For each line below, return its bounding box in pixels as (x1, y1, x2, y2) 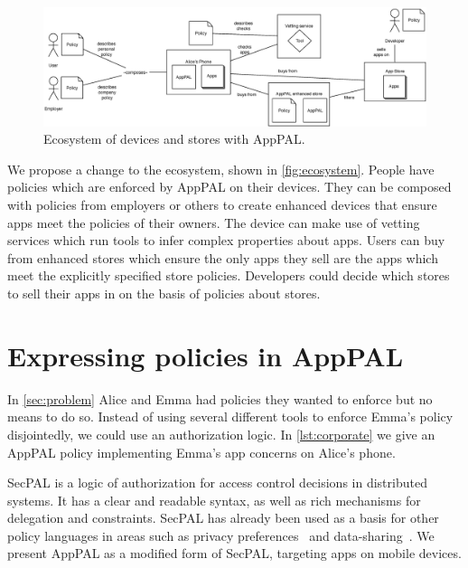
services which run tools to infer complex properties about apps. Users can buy (7, 231, 445, 250)
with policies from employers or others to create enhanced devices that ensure (7, 195, 437, 214)
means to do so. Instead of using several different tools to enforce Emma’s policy (7, 407, 454, 426)
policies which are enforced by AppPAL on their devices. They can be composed (7, 177, 452, 196)
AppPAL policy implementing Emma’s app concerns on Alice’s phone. (7, 442, 396, 461)
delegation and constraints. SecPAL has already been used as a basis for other (7, 508, 439, 527)
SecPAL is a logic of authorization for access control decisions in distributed (7, 473, 427, 492)
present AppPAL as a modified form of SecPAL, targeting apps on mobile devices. (7, 544, 462, 563)
